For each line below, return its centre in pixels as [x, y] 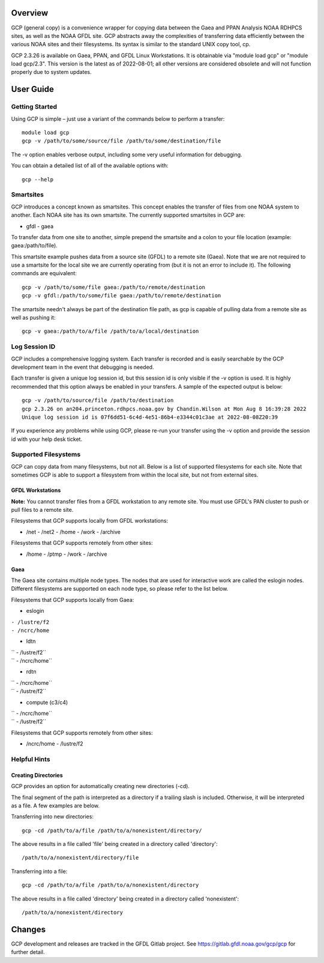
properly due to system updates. [51, 72]
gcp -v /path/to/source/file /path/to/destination [98, 400]
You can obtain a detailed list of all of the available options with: [90, 166]
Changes [28, 929]
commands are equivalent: [44, 273]
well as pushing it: [33, 318]
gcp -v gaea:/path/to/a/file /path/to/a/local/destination [110, 331]
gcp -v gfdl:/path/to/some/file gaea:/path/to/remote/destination [121, 296]
